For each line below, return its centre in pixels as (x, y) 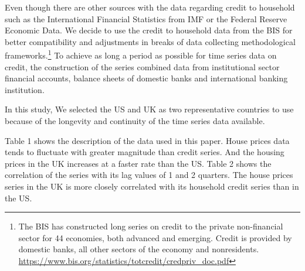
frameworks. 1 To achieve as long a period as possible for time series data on (141, 54)
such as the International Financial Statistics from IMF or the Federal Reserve (146, 18)
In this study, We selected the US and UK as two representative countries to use (149, 109)
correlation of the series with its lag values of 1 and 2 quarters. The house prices (149, 175)
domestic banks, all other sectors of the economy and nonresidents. (139, 249)
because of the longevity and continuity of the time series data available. (135, 121)
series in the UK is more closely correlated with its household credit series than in (152, 186)
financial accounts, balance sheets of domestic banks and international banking (146, 78)
